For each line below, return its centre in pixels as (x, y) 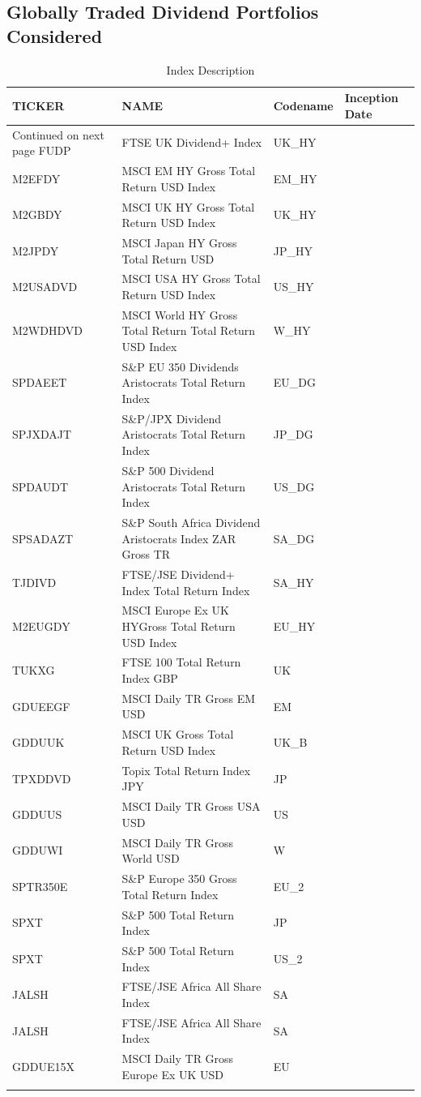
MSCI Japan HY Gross (179, 242)
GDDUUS (37, 814)
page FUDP (42, 150)
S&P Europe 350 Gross (179, 878)
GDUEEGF (41, 706)
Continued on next (58, 134)
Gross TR (146, 554)
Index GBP (150, 678)
